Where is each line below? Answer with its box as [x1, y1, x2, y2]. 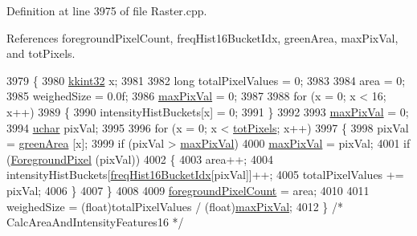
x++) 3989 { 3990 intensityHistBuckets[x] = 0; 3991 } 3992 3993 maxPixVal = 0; [6, 103, 409, 120]
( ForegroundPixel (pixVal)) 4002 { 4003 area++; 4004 [6, 150, 273, 167]
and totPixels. [6, 45, 76, 62]
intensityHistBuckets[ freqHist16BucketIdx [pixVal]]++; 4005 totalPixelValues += [6, 166, 404, 183]
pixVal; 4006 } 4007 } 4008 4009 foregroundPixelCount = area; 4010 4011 [6, 181, 370, 198]
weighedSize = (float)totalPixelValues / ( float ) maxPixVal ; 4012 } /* [6, 197, 343, 214]
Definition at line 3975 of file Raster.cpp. [6, 2, 207, 18]
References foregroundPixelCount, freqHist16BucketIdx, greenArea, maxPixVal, [6, 29, 399, 46]
